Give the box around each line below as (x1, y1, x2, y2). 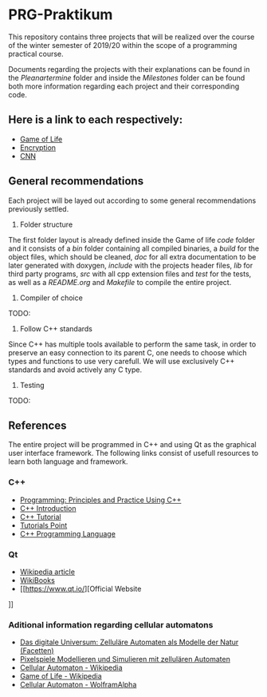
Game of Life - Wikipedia (19, 671, 102, 681)
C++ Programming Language (19, 529, 116, 538)
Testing (19, 380, 45, 390)
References (8, 418, 67, 432)
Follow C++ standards (19, 323, 93, 333)
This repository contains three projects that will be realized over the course (8, 32, 255, 42)
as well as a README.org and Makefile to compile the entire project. (8, 277, 232, 287)
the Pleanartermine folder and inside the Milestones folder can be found (8, 73, 245, 82)
